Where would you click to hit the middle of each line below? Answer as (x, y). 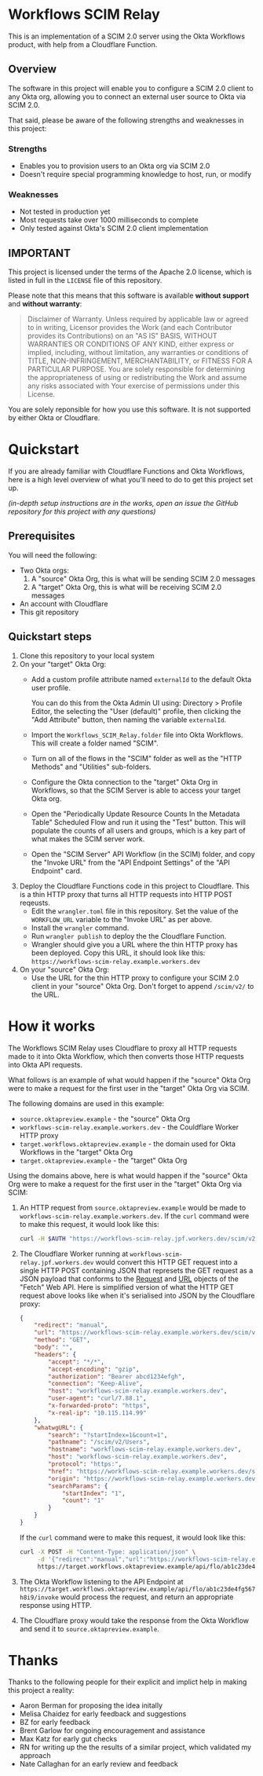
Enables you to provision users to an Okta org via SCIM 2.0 (115, 166)
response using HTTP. (55, 1605)
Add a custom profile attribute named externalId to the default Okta (141, 679)
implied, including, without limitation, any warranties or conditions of (138, 353)
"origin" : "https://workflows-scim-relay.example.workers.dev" (153, 1478)
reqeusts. (35, 903)
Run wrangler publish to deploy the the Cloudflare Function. (129, 936)
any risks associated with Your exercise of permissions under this (133, 386)
